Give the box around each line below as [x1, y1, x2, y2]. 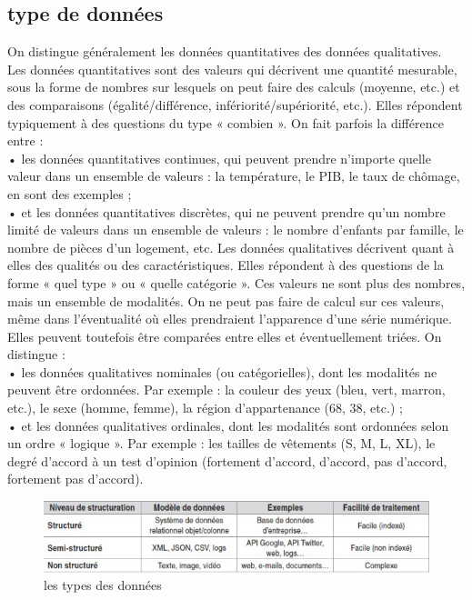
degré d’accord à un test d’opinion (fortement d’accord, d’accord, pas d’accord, [7, 451, 447, 470]
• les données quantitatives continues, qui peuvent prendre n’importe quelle [7, 148, 431, 167]
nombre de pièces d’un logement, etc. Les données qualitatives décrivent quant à [7, 237, 455, 256]
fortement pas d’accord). [7, 469, 144, 488]
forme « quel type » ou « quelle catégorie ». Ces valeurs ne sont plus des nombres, [7, 273, 466, 292]
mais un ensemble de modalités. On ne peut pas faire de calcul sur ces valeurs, [7, 291, 445, 310]
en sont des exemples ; [7, 184, 132, 203]
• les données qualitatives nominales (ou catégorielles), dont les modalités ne [7, 362, 437, 381]
